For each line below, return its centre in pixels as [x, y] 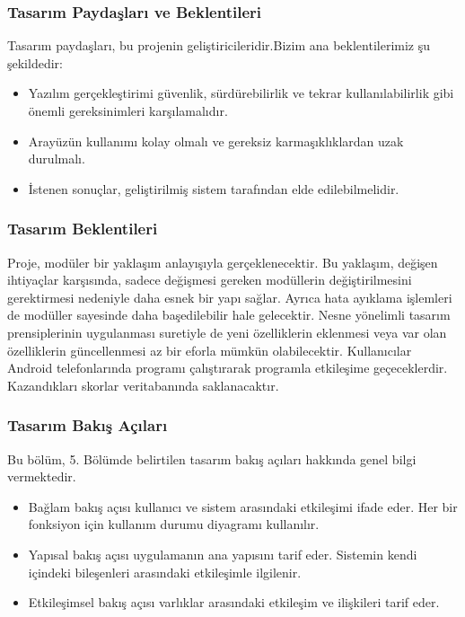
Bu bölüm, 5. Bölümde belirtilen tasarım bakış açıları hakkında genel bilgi [212, 458]
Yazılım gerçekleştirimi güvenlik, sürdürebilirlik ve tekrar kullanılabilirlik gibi [241, 93]
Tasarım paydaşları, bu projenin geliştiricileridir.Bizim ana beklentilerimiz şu [219, 45]
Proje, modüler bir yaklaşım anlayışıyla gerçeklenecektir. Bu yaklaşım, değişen [223, 262]
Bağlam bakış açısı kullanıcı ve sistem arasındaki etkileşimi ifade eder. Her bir [243, 506]
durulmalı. [57, 159]
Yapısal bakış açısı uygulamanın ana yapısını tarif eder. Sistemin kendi [223, 554]
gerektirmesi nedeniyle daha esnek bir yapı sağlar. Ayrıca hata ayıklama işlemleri [230, 297]
